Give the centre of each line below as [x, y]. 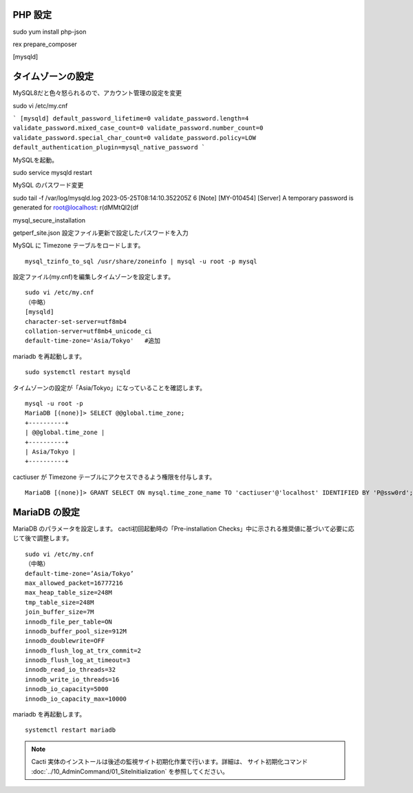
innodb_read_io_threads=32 [71, 670]
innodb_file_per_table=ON [69, 621]
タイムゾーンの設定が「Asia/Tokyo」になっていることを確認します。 [109, 388]
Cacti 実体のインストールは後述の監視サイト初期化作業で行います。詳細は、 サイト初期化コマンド [170, 762]
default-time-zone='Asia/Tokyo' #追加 [93, 341]
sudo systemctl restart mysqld [78, 372]
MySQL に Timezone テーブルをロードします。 [78, 245]
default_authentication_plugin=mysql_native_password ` [109, 147]
